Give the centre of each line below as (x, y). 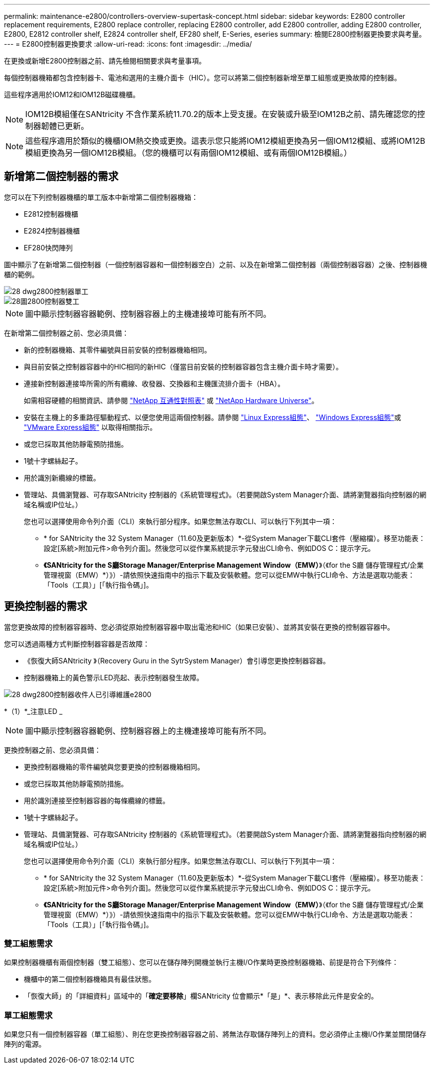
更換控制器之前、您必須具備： (53, 750)
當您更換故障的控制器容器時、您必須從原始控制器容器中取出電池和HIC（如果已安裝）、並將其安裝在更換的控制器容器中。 (199, 627)
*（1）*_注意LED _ (33, 711)
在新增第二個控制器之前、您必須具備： (66, 333)
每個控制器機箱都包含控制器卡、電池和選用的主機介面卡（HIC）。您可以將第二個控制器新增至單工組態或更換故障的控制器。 (203, 78)
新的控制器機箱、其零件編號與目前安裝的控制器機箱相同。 (117, 350)
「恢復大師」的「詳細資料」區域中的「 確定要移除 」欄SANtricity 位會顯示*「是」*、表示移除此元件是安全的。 (201, 996)
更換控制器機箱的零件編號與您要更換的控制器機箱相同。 (114, 767)
